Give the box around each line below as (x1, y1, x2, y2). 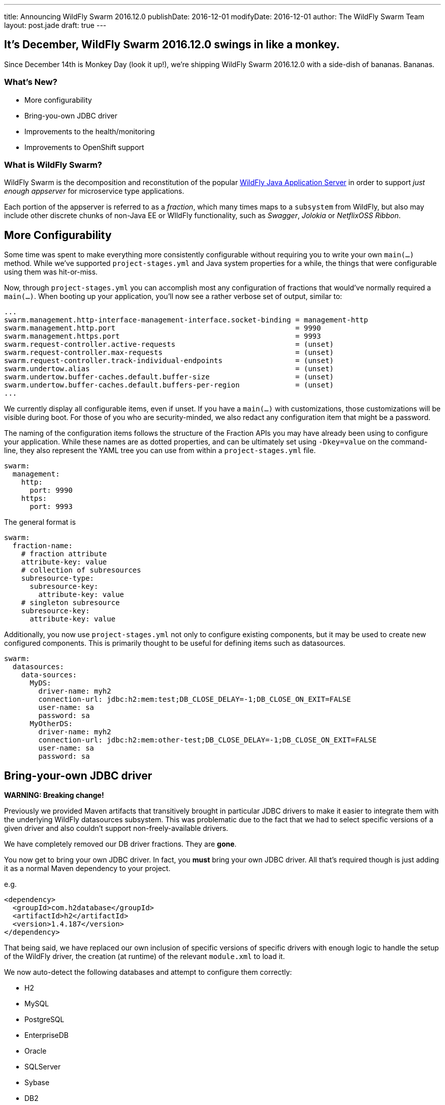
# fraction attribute (21, 550, 107, 558)
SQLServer (24, 1062, 61, 1071)
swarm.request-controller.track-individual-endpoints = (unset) (4, 356, 334, 365)
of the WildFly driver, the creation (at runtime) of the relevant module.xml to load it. (4, 952, 285, 961)
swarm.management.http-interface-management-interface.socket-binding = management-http (4, 316, 368, 324)
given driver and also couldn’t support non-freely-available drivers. (4, 824, 229, 833)
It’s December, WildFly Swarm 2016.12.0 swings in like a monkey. (4, 38, 340, 51)
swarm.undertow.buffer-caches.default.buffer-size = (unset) (4, 373, 334, 381)
